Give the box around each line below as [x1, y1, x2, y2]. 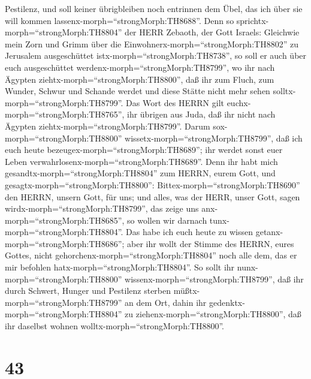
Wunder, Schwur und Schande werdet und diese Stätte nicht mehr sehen [5, 85, 270, 97]
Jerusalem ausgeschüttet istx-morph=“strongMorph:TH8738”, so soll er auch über [5, 49, 307, 62]
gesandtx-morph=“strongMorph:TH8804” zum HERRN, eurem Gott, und [5, 167, 276, 179]
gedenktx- [209, 296, 245, 308]
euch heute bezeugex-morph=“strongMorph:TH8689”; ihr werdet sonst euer [5, 143, 283, 156]
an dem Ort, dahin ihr [125, 296, 207, 308]
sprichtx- [236, 14, 269, 26]
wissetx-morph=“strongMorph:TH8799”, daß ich [125, 131, 303, 144]
